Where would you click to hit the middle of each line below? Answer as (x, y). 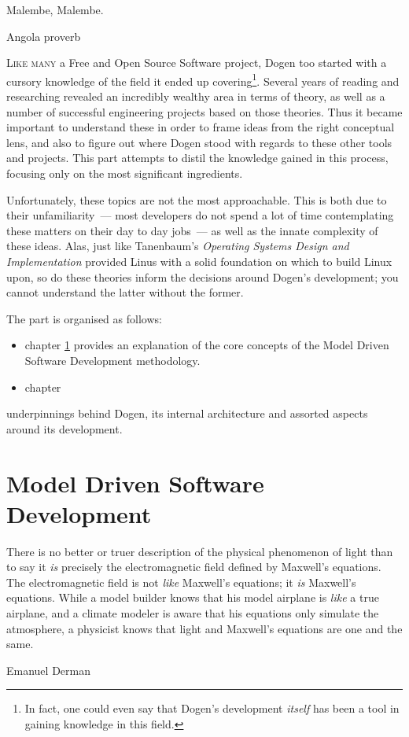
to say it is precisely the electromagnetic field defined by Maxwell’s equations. (194, 567)
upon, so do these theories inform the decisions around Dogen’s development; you (203, 276)
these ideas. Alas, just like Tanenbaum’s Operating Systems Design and (178, 246)
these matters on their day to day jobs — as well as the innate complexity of (192, 230)
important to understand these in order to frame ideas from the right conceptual (201, 127)
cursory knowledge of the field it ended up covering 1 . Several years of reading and (203, 79)
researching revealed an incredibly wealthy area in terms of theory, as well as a (196, 96)
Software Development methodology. (112, 360)
